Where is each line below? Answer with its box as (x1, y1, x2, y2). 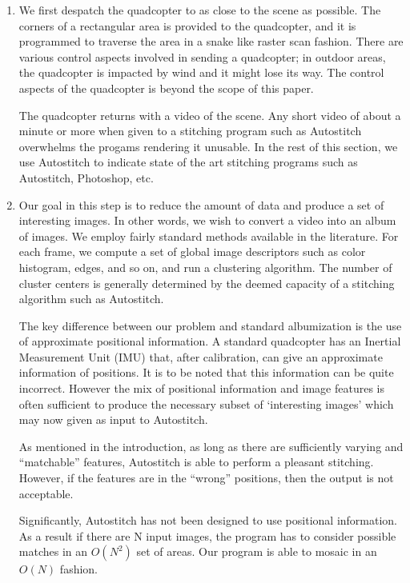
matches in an (18, 543, 88, 560)
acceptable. (18, 485, 74, 501)
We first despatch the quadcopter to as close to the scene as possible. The (18, 2, 381, 18)
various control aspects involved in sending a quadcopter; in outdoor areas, (18, 48, 386, 65)
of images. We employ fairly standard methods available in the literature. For (18, 227, 399, 244)
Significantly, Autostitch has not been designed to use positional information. (18, 512, 398, 529)
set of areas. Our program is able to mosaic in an (136, 543, 377, 560)
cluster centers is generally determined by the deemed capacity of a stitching (18, 274, 395, 291)
